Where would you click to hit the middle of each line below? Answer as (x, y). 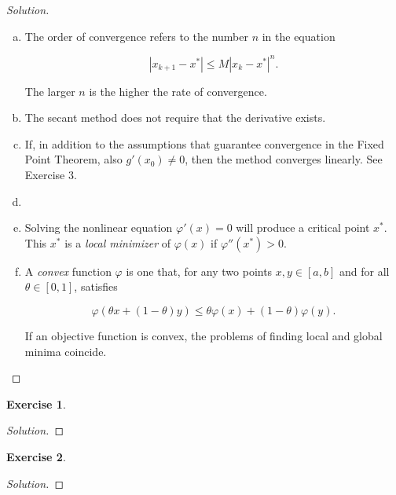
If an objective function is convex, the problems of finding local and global (203, 336)
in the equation (299, 36)
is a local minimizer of (118, 242)
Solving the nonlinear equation (99, 227)
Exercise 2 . (36, 456)
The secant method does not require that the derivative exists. (175, 117)
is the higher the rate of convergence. (178, 91)
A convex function (68, 271)
